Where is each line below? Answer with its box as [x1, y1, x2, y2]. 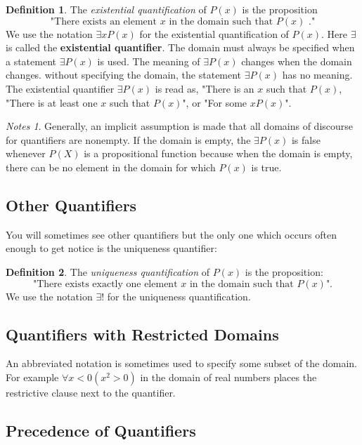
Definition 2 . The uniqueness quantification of [6, 264, 209, 279]
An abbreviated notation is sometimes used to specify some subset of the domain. [6, 356, 357, 371]
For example [6, 369, 59, 384]
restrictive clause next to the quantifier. [6, 385, 176, 399]
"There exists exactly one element [32, 279, 178, 289]
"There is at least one [6, 95, 98, 109]
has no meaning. [282, 67, 353, 82]
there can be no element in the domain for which [6, 159, 216, 174]
